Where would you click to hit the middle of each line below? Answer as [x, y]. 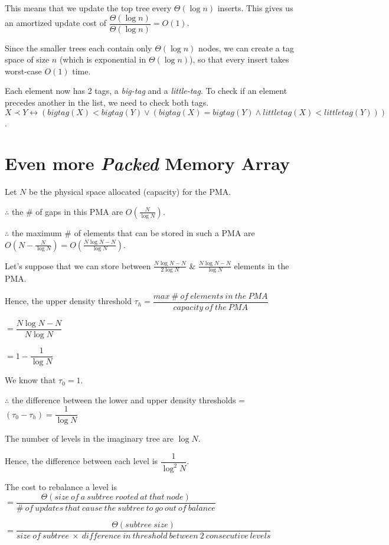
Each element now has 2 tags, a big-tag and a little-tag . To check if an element [146, 91]
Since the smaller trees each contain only [79, 48]
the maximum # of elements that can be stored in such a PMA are [133, 232]
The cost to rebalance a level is [61, 487]
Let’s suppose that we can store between [78, 265]
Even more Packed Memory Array [148, 164]
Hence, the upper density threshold [68, 301]
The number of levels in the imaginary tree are [89, 438]
